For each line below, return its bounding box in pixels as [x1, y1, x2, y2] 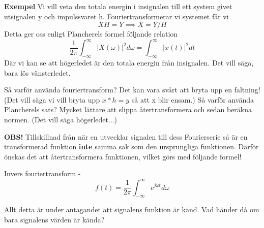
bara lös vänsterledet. [4, 67, 71, 78]
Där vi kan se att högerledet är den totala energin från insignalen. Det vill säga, [4, 57, 254, 68]
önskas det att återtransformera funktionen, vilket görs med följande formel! [4, 151, 242, 161]
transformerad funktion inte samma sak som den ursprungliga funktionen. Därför [4, 141, 259, 152]
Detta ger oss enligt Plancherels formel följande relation [4, 28, 178, 39]
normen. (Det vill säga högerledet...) [4, 114, 118, 125]
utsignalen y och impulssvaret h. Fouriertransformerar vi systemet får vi [4, 11, 229, 21]
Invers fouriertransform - [4, 168, 81, 179]
